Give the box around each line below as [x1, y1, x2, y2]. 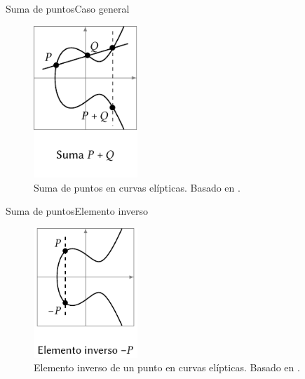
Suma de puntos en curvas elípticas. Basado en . [34, 180, 240, 194]
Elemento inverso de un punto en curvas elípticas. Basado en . [34, 360, 300, 375]
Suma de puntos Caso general [6, 1, 130, 15]
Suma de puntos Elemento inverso [6, 204, 149, 218]
